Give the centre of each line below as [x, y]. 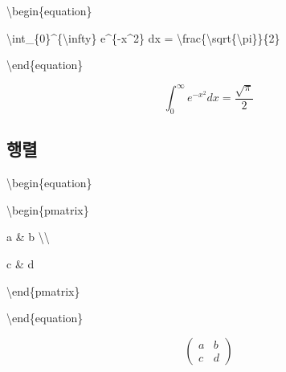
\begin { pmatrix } [48, 209]
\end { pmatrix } [43, 290]
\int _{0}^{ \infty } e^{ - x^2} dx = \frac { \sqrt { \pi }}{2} [143, 37]
